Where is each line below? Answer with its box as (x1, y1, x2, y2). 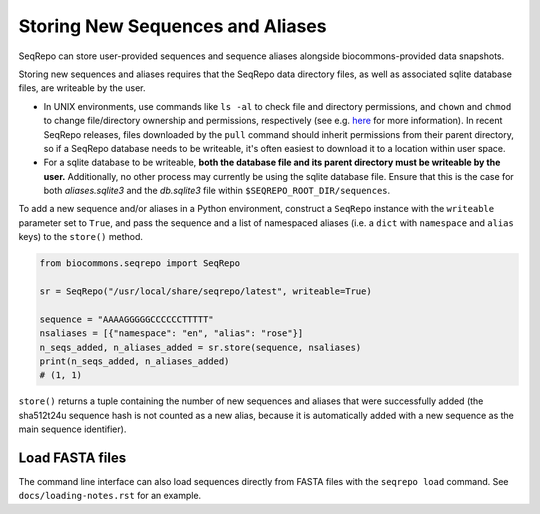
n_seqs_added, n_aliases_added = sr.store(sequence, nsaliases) (39, 341, 362, 353)
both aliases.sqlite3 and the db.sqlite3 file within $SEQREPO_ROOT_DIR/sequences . (43, 185, 391, 197)
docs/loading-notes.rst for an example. (18, 490, 202, 502)
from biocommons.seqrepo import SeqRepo (39, 258, 240, 269)
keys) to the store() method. (18, 231, 144, 243)
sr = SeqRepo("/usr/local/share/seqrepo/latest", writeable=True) (39, 286, 372, 297)
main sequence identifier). (18, 423, 127, 435)
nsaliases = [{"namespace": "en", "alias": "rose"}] (39, 328, 304, 339)
